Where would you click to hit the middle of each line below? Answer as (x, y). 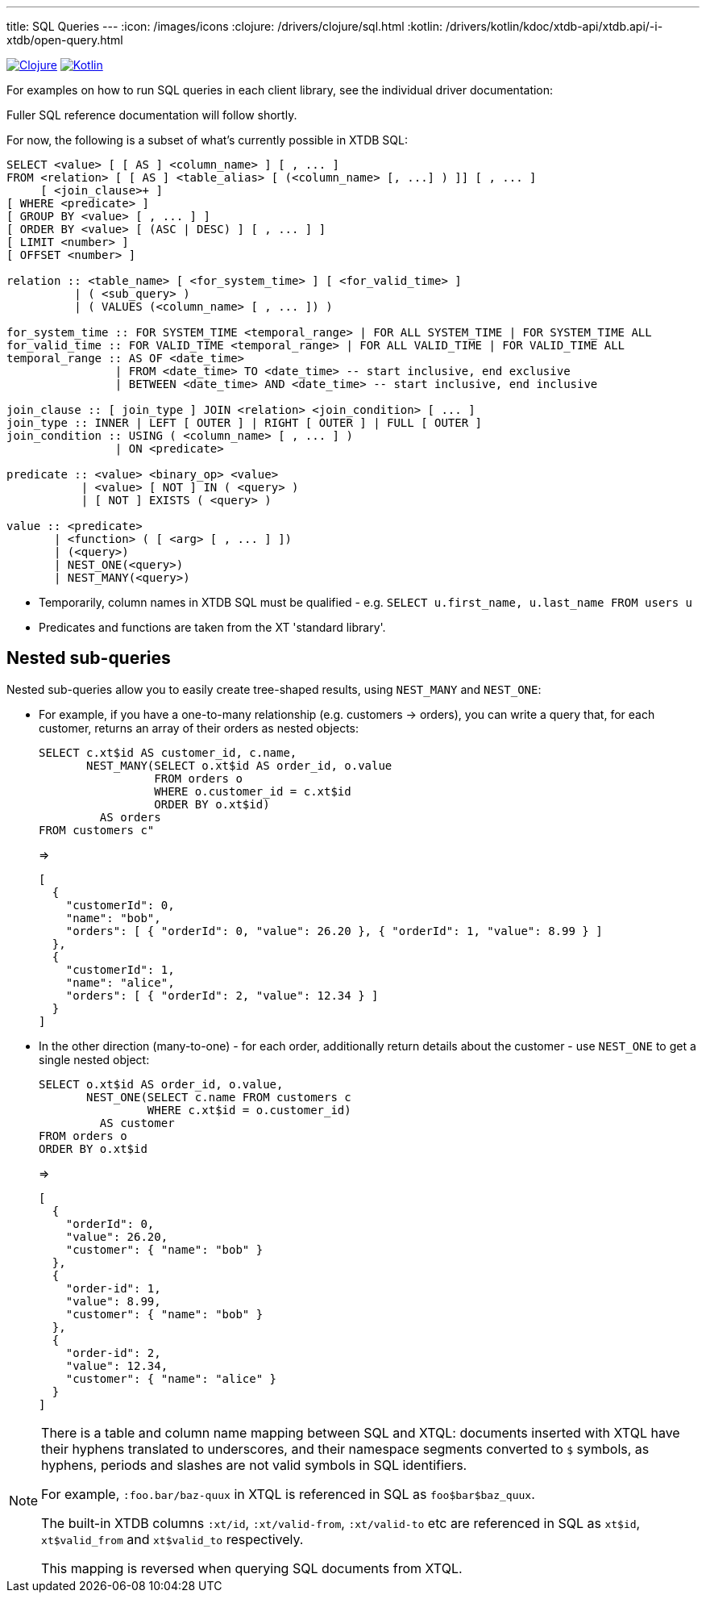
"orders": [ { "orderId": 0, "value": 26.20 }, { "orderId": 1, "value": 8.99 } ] (334, 931)
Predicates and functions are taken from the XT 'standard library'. (212, 627)
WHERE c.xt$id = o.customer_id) (249, 1110)
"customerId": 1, (120, 969)
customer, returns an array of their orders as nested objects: (199, 728)
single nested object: (94, 1059)
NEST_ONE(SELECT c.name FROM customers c (219, 1097)
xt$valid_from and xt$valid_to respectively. (172, 1539)
